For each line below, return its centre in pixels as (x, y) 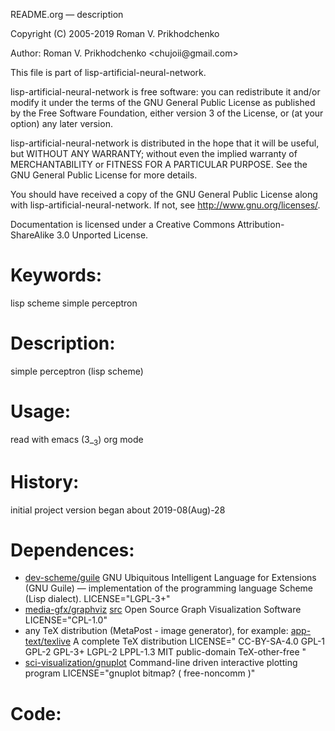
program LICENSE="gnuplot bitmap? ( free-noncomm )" (140, 673)
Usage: (41, 411)
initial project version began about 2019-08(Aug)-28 (118, 510)
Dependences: (72, 550)
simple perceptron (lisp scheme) (77, 371)
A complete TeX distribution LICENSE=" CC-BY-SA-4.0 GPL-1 (199, 641)
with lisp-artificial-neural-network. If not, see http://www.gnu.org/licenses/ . (165, 205)
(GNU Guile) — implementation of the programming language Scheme (168, 588)
